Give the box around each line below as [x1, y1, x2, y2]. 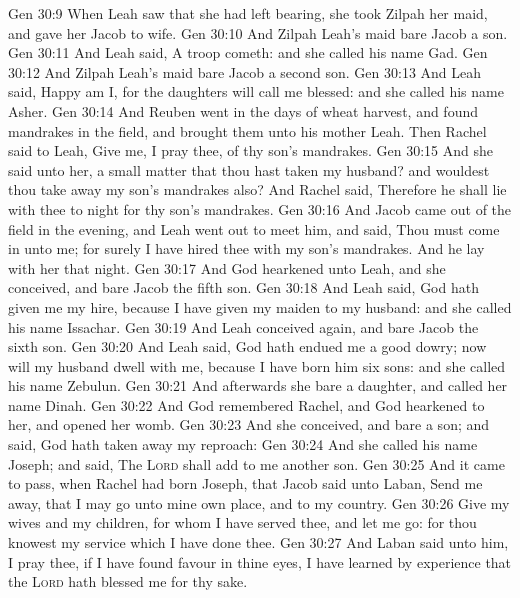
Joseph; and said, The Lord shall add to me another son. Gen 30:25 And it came [8, 453, 505, 474]
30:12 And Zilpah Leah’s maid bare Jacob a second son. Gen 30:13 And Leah [8, 61, 482, 82]
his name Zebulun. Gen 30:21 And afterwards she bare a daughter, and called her [8, 375, 508, 396]
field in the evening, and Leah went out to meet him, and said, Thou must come [8, 218, 500, 239]
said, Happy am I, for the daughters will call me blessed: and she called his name [8, 81, 504, 102]
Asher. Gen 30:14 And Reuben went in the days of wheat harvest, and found [8, 100, 479, 121]
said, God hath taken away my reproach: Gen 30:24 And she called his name [8, 434, 478, 455]
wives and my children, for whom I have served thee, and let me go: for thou [8, 512, 477, 533]
